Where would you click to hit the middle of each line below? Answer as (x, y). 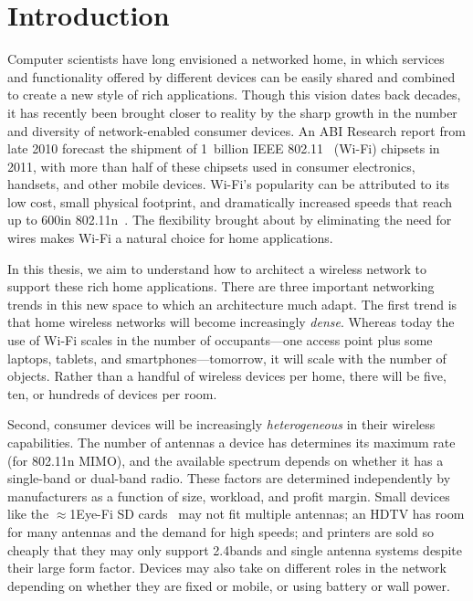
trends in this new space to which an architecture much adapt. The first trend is (232, 304)
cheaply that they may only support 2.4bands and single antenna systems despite (235, 549)
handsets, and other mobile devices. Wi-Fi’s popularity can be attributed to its (229, 184)
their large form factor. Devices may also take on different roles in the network (227, 568)
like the (28, 514)
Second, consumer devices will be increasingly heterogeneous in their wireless (221, 424)
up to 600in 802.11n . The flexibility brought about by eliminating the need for (230, 220)
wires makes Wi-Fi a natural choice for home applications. (170, 238)
